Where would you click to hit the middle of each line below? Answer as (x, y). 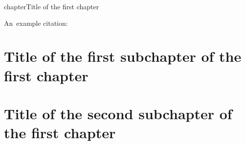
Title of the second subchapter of (118, 113)
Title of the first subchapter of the (123, 56)
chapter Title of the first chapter (52, 6)
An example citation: (36, 23)
